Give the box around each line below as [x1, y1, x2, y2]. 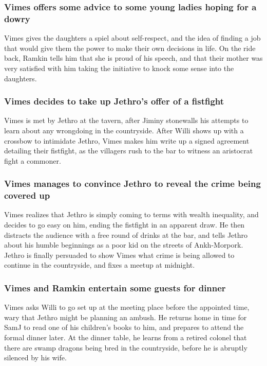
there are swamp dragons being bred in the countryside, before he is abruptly [4, 342, 247, 353]
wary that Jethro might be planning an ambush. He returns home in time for [4, 311, 247, 322]
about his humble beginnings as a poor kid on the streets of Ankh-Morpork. [4, 239, 243, 250]
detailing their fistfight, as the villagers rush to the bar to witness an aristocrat [4, 145, 253, 156]
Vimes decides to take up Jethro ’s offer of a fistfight [4, 95, 224, 108]
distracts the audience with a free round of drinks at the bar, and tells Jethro [4, 229, 248, 240]
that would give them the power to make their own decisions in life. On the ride [4, 42, 256, 53]
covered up [4, 189, 50, 202]
